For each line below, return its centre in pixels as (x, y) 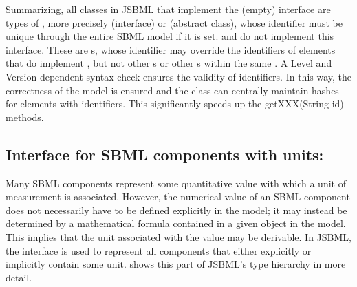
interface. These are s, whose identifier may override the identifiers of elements (171, 49)
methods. (25, 117)
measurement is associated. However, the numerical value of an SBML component (178, 196)
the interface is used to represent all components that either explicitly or (159, 250)
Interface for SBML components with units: (165, 154)
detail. (19, 277)
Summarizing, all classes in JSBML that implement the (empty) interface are (168, 9)
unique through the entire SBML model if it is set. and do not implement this (170, 36)
